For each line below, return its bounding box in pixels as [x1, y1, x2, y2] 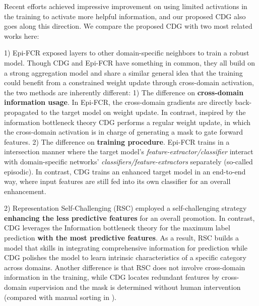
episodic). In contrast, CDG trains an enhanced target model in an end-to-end [4, 166, 246, 176]
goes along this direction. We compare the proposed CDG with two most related [4, 21, 252, 31]
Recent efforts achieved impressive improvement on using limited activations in [4, 1, 247, 11]
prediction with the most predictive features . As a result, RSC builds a [4, 232, 239, 243]
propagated [4, 106, 39, 117]
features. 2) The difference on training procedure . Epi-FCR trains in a [4, 136, 230, 147]
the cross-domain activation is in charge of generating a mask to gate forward [4, 127, 243, 137]
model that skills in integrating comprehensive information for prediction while [4, 242, 248, 253]
